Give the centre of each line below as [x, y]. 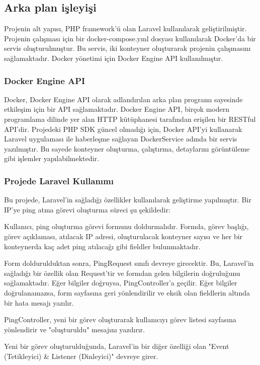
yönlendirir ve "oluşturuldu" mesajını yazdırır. [74, 329]
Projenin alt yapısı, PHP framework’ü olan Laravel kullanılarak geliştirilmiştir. [125, 28]
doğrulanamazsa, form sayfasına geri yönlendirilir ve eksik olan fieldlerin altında [127, 292]
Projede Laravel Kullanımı [59, 180]
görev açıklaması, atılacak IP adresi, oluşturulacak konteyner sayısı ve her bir [123, 236]
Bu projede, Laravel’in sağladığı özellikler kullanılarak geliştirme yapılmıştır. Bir [128, 200]
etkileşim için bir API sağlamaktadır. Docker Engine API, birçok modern [117, 109]
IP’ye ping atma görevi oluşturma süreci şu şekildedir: [87, 209]
